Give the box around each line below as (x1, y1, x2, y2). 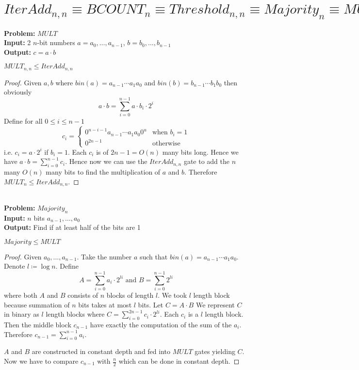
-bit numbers (37, 37, 75, 48)
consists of (67, 290, 98, 300)
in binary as (4, 309, 39, 319)
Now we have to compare (4, 356, 79, 366)
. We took (158, 290, 187, 300)
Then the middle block (4, 320, 71, 330)
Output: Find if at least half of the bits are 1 (4, 222, 141, 232)
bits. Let (138, 299, 163, 309)
